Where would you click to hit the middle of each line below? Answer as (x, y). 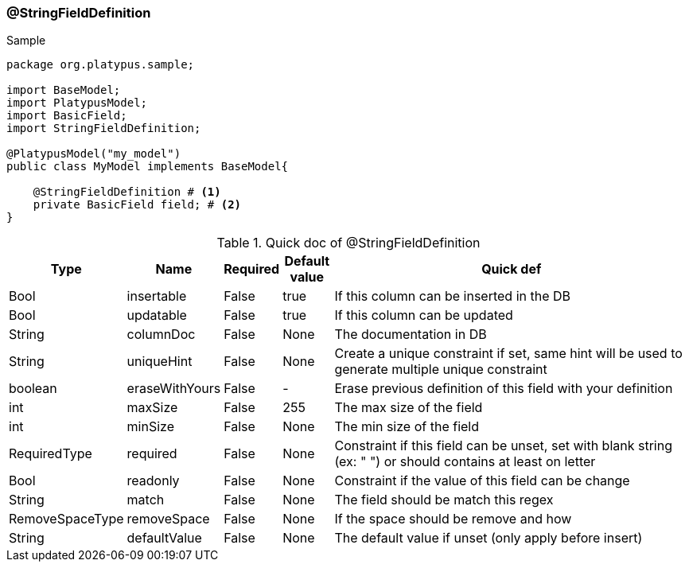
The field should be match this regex (444, 500)
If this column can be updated (424, 315)
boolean (33, 389)
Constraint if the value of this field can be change (482, 481)
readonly (153, 481)
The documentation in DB (411, 335)
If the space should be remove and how (453, 519)
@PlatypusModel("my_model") (94, 154)
